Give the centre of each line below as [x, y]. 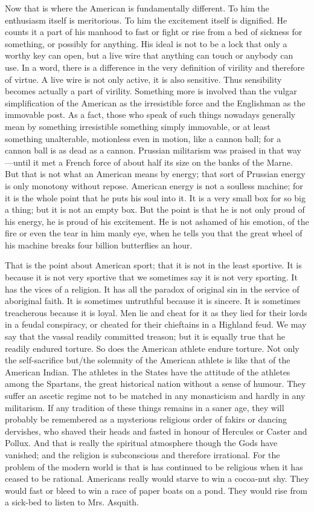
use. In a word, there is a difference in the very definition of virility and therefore [155, 67]
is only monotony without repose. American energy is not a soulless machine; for [154, 185]
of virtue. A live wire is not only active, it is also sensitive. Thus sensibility [143, 79]
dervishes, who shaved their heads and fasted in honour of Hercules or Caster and [156, 431]
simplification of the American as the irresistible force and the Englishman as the [155, 102]
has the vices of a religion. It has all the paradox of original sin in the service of [152, 289]
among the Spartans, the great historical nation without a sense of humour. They [155, 384]
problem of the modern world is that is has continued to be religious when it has [154, 466]
